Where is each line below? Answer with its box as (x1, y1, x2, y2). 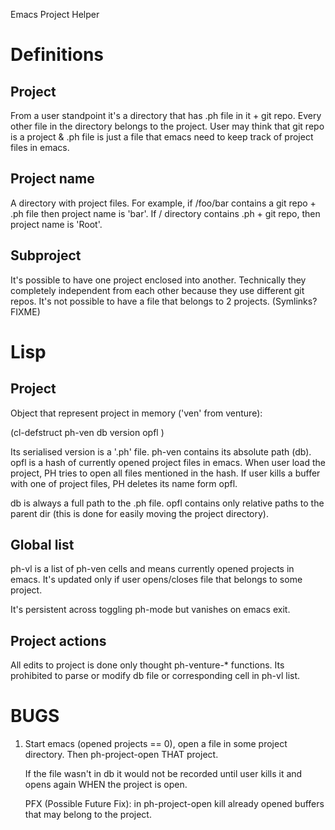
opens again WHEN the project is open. (24, 779, 188, 791)
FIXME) (10, 305, 41, 318)
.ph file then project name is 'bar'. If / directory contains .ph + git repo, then (10, 207, 321, 219)
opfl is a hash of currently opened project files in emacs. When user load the (10, 456, 326, 468)
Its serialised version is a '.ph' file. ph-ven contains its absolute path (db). (10, 445, 312, 458)
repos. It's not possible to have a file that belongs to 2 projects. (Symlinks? (10, 295, 318, 307)
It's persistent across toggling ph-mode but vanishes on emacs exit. (10, 604, 291, 616)
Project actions (10, 632, 107, 649)
